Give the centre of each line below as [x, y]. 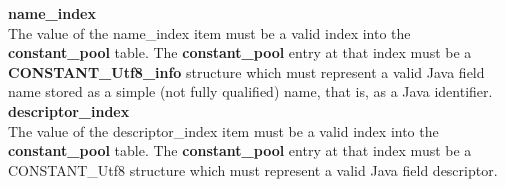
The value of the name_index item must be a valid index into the [209, 32]
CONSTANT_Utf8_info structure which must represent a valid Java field [246, 71]
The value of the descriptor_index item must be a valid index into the [223, 130]
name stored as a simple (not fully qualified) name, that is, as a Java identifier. [250, 91]
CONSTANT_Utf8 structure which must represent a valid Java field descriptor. [253, 169]
